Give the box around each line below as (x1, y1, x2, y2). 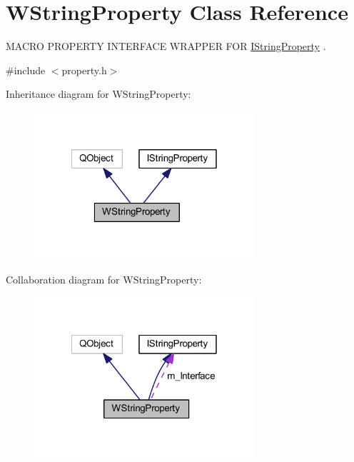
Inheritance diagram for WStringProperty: (6, 86, 191, 101)
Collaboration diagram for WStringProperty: (6, 272, 202, 287)
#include (6, 62, 46, 77)
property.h (61, 62, 107, 77)
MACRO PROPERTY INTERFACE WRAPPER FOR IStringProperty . (6, 39, 326, 54)
